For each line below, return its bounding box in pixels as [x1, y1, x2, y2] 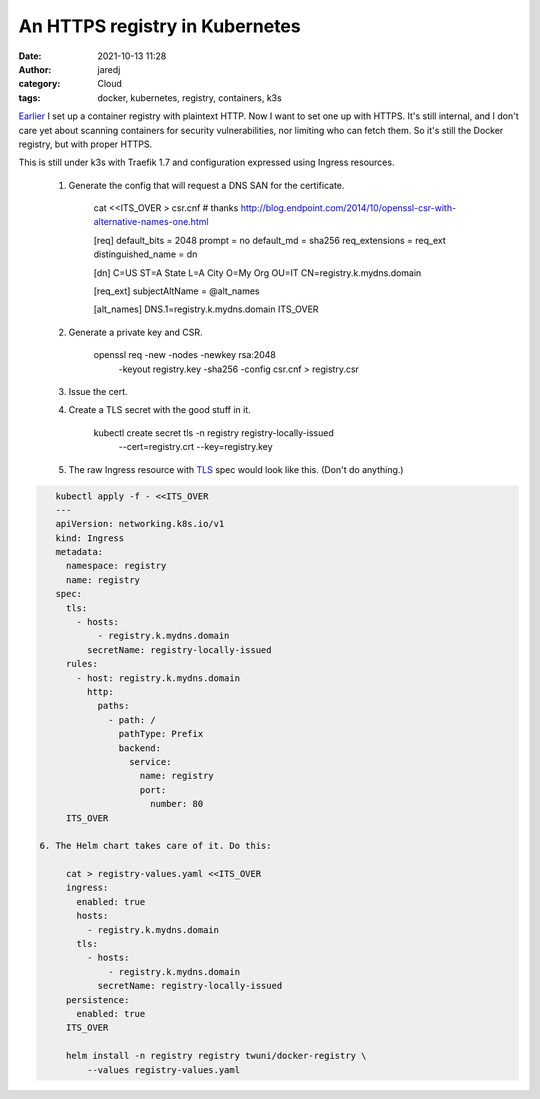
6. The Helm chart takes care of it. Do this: [39, 840, 272, 852]
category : [18, 78, 61, 90]
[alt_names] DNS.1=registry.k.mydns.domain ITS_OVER [93, 303, 319, 315]
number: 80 [150, 798, 204, 810]
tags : [18, 91, 41, 104]
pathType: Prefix [118, 728, 204, 740]
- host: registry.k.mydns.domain [76, 672, 240, 684]
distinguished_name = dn [93, 248, 198, 260]
